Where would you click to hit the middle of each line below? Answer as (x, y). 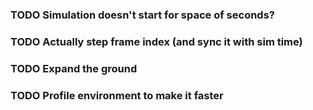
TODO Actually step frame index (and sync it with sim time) (156, 41)
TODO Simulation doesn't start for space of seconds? (143, 15)
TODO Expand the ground (74, 68)
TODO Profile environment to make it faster (117, 95)
